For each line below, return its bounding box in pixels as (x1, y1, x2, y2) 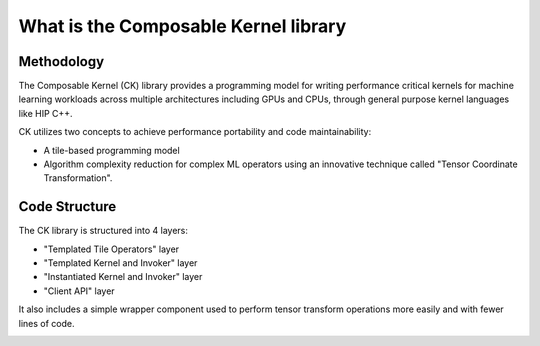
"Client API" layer (43, 285, 115, 297)
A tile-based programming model (43, 144, 180, 156)
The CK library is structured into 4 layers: (18, 225, 189, 237)
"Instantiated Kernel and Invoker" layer (43, 271, 203, 283)
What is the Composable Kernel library (18, 15, 347, 37)
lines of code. (18, 317, 75, 329)
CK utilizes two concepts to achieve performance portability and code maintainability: (18, 126, 372, 138)
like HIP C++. (18, 107, 74, 119)
